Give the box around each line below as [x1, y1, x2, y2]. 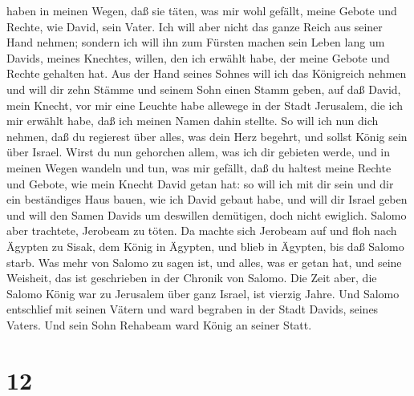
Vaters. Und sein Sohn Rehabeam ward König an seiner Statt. [6, 316, 312, 333]
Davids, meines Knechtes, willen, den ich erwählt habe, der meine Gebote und [6, 49, 390, 66]
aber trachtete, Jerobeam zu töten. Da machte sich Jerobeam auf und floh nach [6, 222, 397, 239]
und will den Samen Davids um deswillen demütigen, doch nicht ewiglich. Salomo [6, 206, 407, 223]
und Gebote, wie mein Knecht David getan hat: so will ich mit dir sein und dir [6, 175, 394, 192]
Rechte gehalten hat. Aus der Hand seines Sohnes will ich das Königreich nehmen [6, 65, 407, 82]
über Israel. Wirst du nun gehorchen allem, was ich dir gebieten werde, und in [6, 143, 391, 160]
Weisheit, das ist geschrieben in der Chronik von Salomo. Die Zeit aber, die [6, 269, 377, 286]
